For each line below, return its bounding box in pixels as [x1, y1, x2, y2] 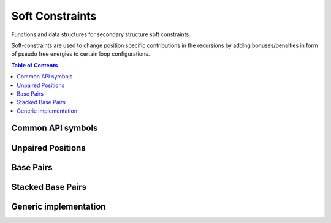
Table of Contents [11, 61, 58, 69]
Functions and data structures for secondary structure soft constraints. [11, 31, 191, 38]
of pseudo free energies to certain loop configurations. [11, 50, 150, 58]
